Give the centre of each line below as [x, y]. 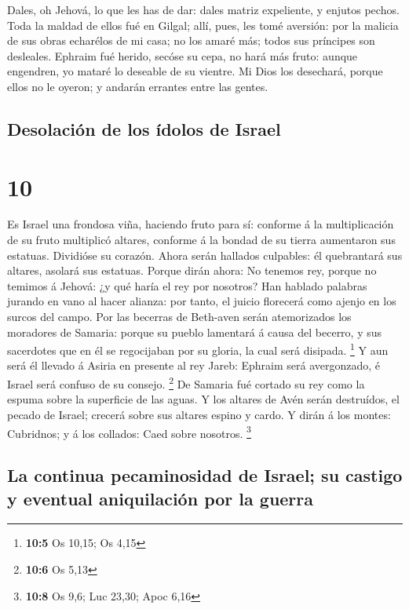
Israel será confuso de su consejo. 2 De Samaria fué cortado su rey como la [186, 383]
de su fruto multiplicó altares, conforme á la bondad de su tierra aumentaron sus [201, 240]
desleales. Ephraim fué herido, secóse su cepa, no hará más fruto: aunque [183, 55]
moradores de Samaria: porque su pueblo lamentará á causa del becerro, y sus [195, 332]
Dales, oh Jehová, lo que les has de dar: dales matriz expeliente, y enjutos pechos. [203, 9]
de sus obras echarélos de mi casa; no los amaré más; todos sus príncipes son [191, 40]
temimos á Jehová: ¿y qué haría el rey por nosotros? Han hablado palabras [187, 285]
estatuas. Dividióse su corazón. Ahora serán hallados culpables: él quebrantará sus [205, 255]
